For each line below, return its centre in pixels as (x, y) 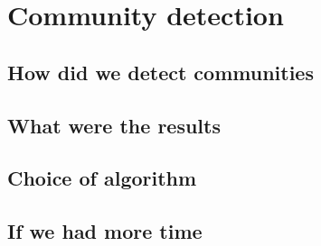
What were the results (114, 125)
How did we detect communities (160, 72)
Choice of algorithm (102, 178)
